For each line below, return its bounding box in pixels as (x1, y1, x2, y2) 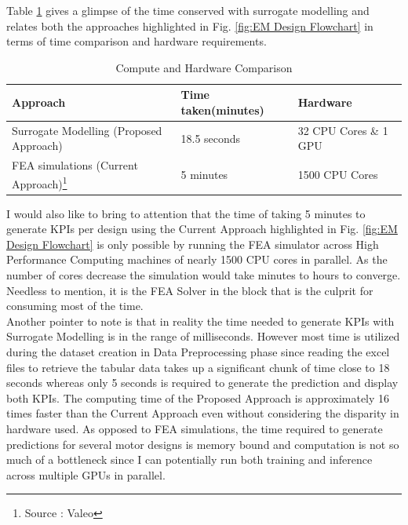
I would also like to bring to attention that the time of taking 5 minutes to (6, 205, 366, 221)
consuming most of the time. (6, 297, 144, 314)
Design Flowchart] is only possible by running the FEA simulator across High (6, 235, 379, 252)
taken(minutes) (180, 101, 264, 118)
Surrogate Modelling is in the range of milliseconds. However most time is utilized (6, 328, 400, 345)
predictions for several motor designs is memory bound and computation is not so (6, 436, 399, 452)
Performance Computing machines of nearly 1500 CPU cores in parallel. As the (6, 251, 388, 268)
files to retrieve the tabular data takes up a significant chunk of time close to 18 (6, 359, 390, 375)
